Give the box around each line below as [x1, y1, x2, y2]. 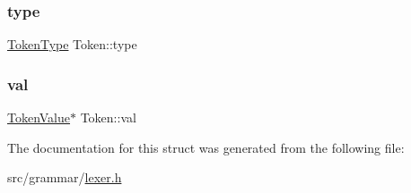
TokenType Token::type [7, 35, 137, 54]
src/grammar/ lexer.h [7, 168, 122, 187]
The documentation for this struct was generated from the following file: [7, 138, 405, 156]
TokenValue [7, 108, 71, 127]
